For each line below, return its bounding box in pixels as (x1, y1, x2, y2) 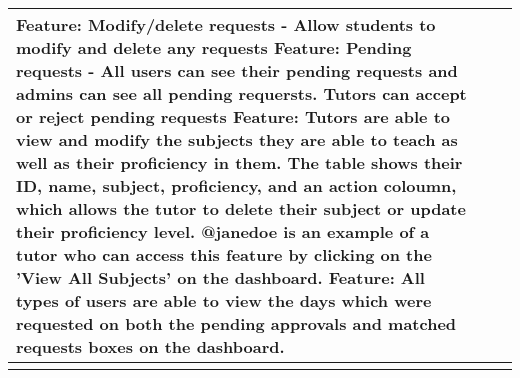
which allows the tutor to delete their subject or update (16, 197, 466, 220)
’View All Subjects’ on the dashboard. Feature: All (16, 266, 425, 289)
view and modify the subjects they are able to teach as (16, 128, 458, 151)
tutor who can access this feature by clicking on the (16, 243, 432, 266)
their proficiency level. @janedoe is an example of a (16, 220, 430, 243)
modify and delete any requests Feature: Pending (16, 36, 412, 59)
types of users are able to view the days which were (16, 289, 432, 312)
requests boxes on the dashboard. (16, 335, 285, 358)
